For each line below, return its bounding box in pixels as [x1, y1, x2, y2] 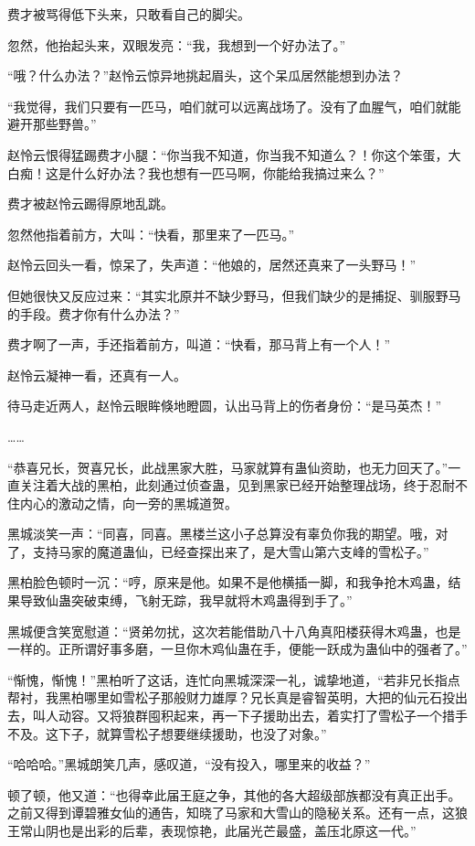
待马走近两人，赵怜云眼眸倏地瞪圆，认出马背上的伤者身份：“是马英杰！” [7, 396, 442, 415]
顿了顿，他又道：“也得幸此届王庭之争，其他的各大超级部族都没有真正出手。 [7, 785, 461, 804]
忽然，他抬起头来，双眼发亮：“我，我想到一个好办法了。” [7, 35, 346, 54]
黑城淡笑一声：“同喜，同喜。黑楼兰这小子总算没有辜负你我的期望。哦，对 [7, 524, 449, 543]
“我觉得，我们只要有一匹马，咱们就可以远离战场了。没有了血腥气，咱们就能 [7, 96, 461, 115]
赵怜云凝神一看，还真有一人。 [7, 365, 186, 384]
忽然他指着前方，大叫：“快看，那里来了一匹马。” [7, 224, 295, 243]
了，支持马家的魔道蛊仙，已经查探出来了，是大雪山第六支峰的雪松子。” [7, 541, 429, 561]
